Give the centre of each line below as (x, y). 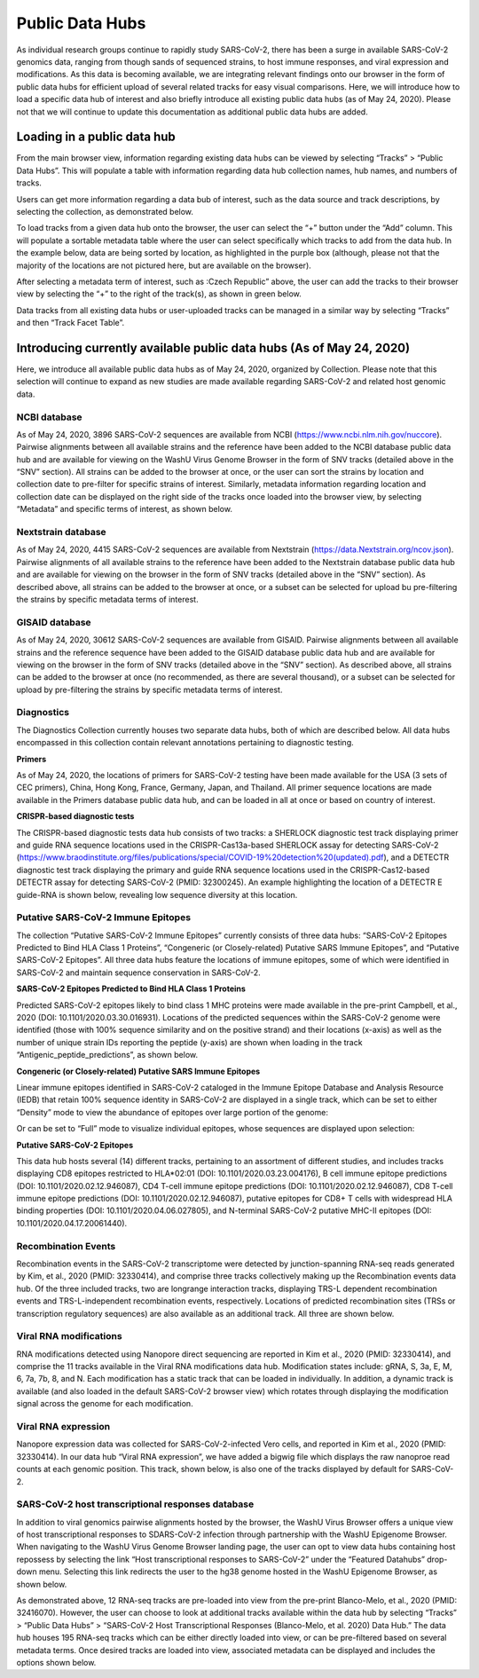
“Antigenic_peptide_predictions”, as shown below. (107, 1055)
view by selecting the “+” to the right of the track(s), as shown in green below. (159, 294)
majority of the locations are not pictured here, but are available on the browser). (164, 265)
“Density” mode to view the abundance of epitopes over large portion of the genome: (172, 1112)
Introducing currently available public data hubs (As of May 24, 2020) (213, 347)
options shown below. (56, 1662)
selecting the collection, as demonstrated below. (105, 211)
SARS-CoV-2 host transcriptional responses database (135, 1504)
